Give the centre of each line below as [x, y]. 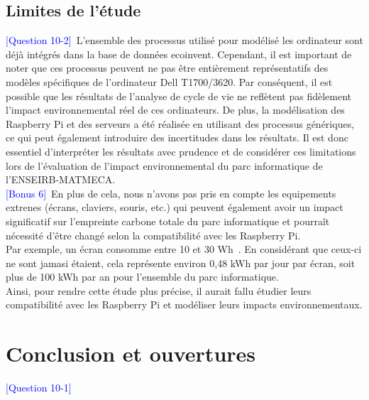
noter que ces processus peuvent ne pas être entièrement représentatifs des [167, 68]
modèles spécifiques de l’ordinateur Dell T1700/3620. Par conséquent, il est [169, 81]
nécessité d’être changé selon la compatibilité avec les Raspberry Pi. [153, 235]
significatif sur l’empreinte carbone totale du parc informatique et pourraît [168, 221]
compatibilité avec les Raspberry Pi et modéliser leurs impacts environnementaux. [184, 304]
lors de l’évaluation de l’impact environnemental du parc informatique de [164, 165]
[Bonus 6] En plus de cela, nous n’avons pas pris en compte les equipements [171, 193]
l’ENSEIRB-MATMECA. [61, 179]
